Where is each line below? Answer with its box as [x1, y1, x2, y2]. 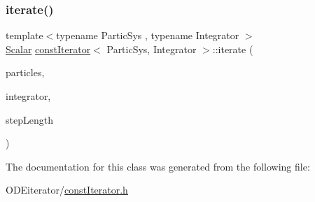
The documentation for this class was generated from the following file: [6, 159, 310, 173]
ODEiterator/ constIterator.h [6, 182, 128, 197]
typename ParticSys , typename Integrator [56, 28, 239, 43]
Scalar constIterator [6, 41, 91, 56]
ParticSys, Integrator [106, 41, 197, 56]
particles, [6, 65, 45, 80]
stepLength [6, 112, 53, 127]
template [6, 28, 43, 43]
